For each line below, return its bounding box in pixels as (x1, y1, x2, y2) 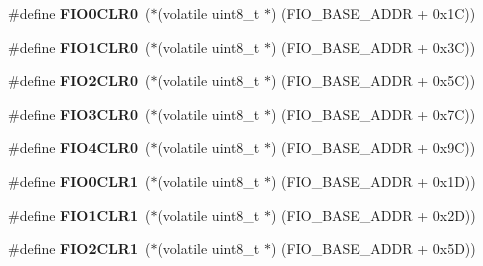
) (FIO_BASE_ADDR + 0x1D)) (270, 170, 476, 191)
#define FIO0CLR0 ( (8, 3, 151, 23)
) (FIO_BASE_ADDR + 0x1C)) (270, 3, 476, 23)
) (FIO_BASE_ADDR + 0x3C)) (270, 36, 476, 57)
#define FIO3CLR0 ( (8, 103, 151, 124)
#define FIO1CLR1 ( (8, 204, 151, 225)
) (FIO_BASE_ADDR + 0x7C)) (270, 103, 476, 124)
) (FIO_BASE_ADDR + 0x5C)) (270, 70, 476, 91)
